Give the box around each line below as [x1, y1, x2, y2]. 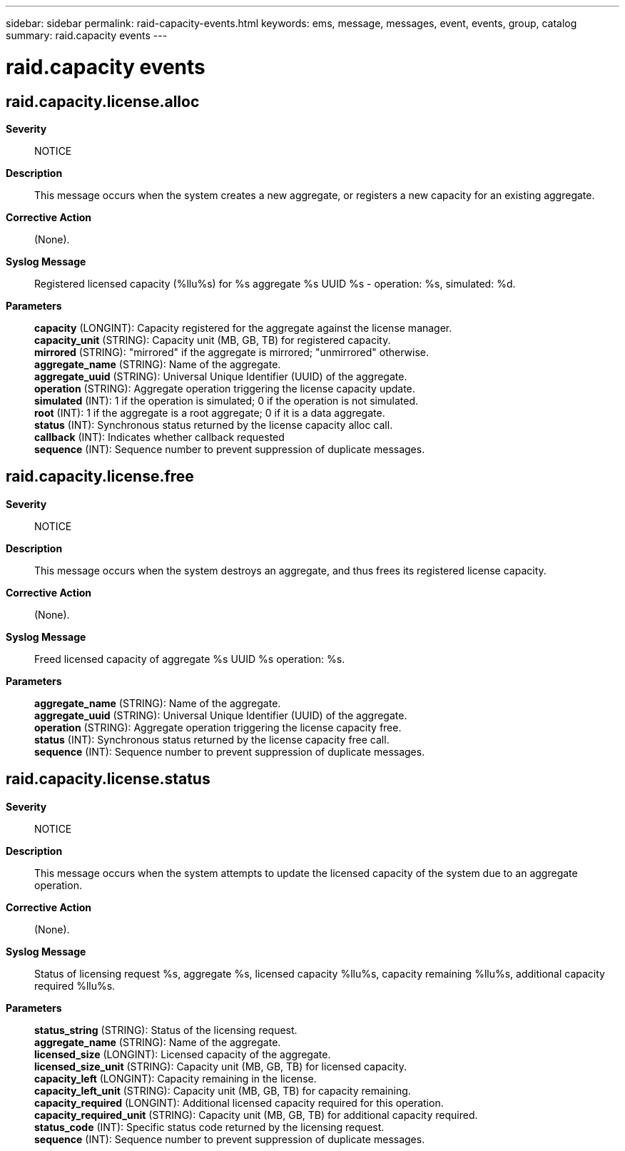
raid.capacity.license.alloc [6, 92, 200, 111]
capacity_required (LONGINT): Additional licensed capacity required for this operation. [34, 1096, 444, 1109]
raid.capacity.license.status [6, 770, 210, 789]
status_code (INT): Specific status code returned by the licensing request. [34, 1120, 385, 1133]
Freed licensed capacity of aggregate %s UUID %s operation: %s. [34, 652, 345, 665]
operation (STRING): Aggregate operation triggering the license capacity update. [34, 382, 415, 395]
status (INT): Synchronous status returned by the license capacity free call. [34, 733, 390, 746]
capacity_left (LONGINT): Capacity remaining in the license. [34, 1072, 317, 1085]
